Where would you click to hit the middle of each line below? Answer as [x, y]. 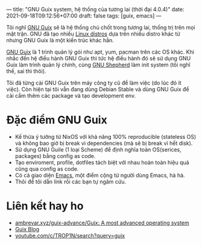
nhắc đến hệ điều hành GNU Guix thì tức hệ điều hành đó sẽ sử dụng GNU [99, 58]
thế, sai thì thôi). [26, 71]
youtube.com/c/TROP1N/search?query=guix [70, 235]
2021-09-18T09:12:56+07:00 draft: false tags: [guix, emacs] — [84, 16]
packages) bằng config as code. [55, 156]
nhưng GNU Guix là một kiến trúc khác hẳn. [60, 40]
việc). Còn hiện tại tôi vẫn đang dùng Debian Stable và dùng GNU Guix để [98, 89]
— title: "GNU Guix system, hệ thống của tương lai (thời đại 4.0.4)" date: [95, 9]
